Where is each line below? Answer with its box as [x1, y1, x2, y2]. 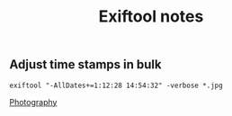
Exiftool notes [98, 6, 204, 27]
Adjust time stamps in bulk [9, 57, 162, 73]
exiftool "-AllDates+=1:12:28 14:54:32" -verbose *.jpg [9, 81, 223, 90]
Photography [9, 96, 58, 107]
